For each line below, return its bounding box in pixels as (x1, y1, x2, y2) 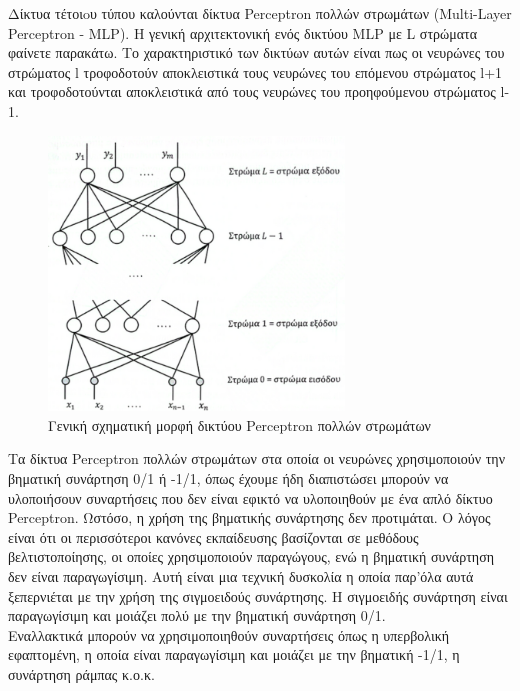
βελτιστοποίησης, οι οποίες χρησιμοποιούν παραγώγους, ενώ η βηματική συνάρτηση (8, 546, 494, 567)
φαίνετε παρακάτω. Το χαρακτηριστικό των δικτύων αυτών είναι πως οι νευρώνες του (8, 42, 505, 63)
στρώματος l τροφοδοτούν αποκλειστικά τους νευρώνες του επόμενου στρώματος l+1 (8, 61, 503, 82)
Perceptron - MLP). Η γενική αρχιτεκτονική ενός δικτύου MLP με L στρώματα (8, 22, 478, 43)
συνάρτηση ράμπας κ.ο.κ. (8, 663, 155, 684)
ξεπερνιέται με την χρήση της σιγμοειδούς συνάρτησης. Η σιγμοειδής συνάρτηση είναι (8, 585, 508, 606)
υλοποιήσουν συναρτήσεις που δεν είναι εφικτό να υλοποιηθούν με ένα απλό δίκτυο (8, 487, 493, 508)
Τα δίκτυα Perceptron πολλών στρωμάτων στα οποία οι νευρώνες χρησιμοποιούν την (8, 448, 505, 469)
